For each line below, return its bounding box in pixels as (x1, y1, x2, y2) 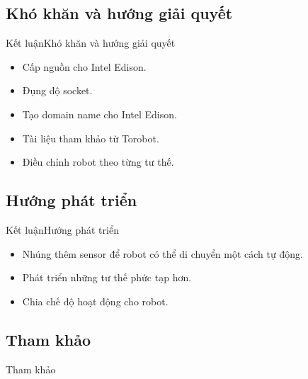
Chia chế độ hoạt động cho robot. (22, 293, 169, 308)
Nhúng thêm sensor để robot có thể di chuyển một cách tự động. (22, 246, 303, 261)
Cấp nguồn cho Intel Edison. (22, 59, 147, 74)
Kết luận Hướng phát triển (6, 222, 119, 237)
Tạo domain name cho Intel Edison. (22, 106, 177, 121)
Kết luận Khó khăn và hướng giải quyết (6, 35, 176, 50)
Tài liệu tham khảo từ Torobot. (22, 130, 159, 145)
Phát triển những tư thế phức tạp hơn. (22, 270, 192, 285)
